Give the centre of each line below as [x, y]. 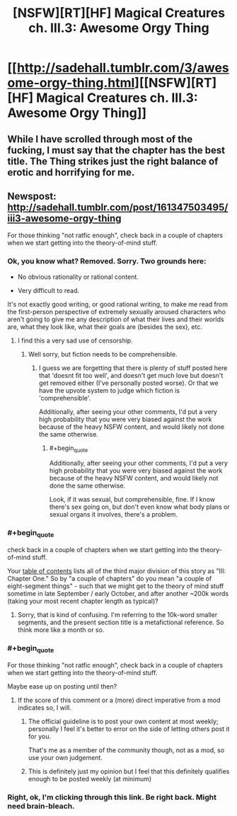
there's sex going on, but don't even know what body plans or [139, 507]
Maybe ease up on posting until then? [62, 686]
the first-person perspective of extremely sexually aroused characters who [117, 311]
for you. [40, 736]
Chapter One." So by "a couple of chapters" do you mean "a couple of [110, 579]
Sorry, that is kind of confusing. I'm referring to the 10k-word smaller [117, 615]
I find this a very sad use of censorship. [75, 340]
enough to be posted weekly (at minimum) [90, 778]
